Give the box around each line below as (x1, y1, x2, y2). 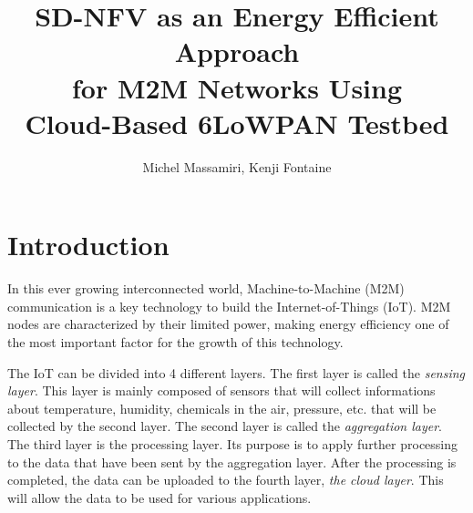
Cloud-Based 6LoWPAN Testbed (25, 104, 449, 141)
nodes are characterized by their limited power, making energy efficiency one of (7, 314, 449, 333)
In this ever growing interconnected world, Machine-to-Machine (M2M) (7, 279, 405, 298)
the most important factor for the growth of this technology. (7, 333, 344, 351)
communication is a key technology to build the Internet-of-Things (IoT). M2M (7, 296, 451, 315)
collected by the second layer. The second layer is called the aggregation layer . (7, 416, 443, 436)
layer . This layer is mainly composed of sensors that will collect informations (7, 381, 436, 400)
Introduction (7, 226, 170, 263)
